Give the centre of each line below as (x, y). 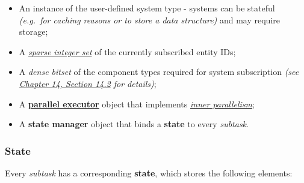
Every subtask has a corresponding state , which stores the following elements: (149, 172)
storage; (33, 31)
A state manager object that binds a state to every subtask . (134, 124)
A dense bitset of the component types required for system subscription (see (159, 72)
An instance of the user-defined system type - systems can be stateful (147, 8)
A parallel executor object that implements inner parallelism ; (137, 103)
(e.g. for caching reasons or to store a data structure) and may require (149, 19)
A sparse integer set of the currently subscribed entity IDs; (127, 51)
